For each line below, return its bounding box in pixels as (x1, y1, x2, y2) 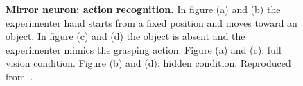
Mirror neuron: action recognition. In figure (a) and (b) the (6, 2, 281, 16)
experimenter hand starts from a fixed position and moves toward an (6, 15, 297, 30)
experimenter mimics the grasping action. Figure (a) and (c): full (6, 42, 282, 56)
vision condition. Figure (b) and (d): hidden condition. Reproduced (6, 56, 291, 70)
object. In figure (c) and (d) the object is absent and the (6, 29, 245, 43)
